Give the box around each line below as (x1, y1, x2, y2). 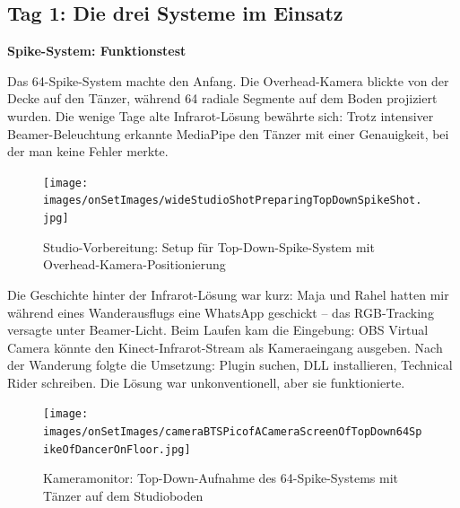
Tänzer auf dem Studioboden (43, 486, 204, 505)
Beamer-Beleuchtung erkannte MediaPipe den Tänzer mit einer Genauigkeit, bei (7, 124, 449, 143)
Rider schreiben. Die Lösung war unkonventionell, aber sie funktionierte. (7, 372, 405, 391)
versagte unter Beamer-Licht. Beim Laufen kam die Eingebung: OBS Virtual (7, 320, 429, 339)
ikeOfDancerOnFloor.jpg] (43, 442, 191, 456)
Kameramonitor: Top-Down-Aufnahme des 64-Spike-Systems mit (43, 469, 398, 487)
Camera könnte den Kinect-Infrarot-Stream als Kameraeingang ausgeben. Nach (7, 337, 443, 356)
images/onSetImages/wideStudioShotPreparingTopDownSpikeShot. (43, 194, 422, 207)
